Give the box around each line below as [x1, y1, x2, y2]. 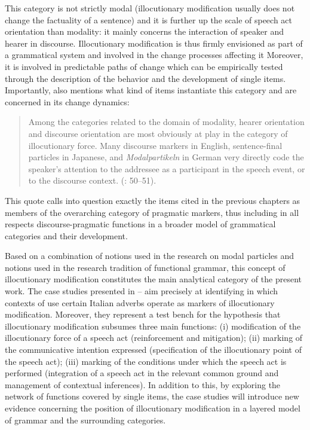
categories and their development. [5, 229, 128, 242]
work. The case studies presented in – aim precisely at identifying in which [5, 285, 278, 297]
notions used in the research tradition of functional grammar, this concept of [5, 261, 286, 273]
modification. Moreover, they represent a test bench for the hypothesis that [5, 308, 281, 321]
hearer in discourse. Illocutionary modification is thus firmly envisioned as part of [5, 36, 303, 49]
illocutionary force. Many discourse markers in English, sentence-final [28, 139, 283, 151]
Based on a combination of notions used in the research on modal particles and [5, 249, 294, 262]
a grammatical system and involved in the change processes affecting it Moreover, [5, 48, 303, 61]
